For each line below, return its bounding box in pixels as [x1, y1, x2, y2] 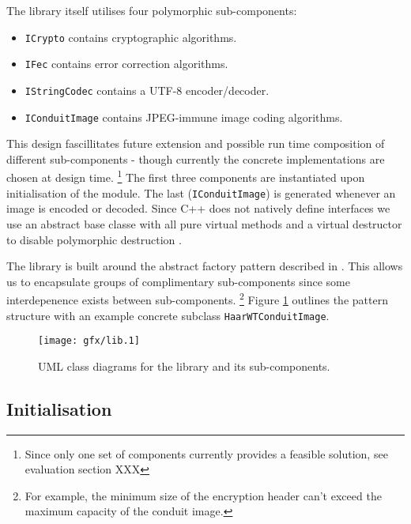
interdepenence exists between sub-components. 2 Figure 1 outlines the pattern [6, 289, 388, 307]
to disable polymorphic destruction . [6, 231, 182, 247]
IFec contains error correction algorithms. [25, 55, 228, 72]
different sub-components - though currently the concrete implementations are [6, 150, 385, 167]
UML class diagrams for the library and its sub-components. [38, 357, 330, 374]
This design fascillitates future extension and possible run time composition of [6, 135, 385, 152]
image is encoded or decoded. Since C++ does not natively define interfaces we [6, 200, 390, 217]
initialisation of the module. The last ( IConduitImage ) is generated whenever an [6, 184, 396, 201]
